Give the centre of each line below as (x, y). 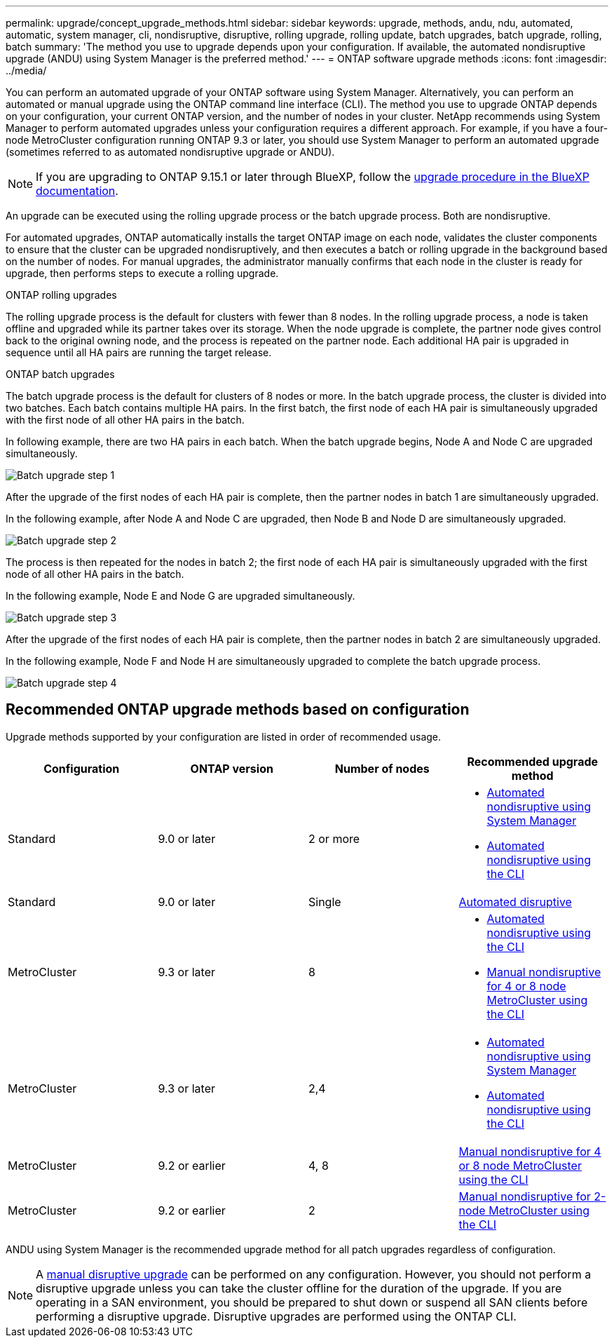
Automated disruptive (515, 902)
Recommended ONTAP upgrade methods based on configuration (238, 710)
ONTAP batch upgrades (60, 374)
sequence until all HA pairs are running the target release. (139, 352)
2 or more (334, 838)
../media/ (26, 70)
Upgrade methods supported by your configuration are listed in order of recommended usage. (224, 736)
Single (325, 902)
